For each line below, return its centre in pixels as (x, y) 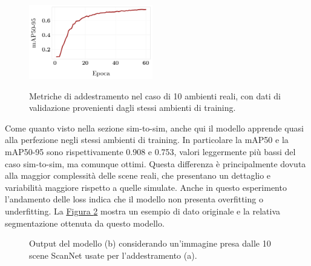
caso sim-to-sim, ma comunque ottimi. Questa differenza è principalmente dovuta (155, 163)
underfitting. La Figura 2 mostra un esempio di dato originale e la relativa (142, 211)
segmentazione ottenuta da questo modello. (85, 223)
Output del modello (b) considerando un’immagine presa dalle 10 (150, 243)
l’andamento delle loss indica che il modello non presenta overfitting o (134, 199)
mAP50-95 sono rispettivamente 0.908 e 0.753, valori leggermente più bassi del (150, 151)
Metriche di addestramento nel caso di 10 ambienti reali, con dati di (155, 95)
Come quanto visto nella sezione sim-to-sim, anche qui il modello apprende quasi (154, 128)
